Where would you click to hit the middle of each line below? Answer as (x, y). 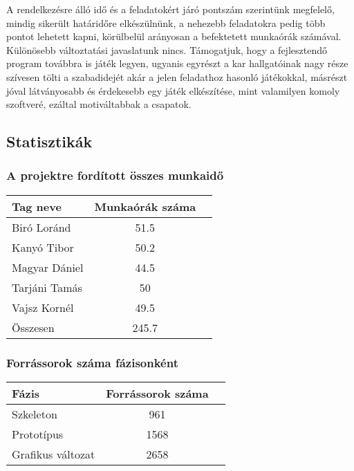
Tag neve (37, 206)
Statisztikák (49, 141)
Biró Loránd (41, 227)
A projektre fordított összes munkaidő (115, 175)
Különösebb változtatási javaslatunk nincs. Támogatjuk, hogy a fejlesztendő (167, 49)
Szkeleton (35, 414)
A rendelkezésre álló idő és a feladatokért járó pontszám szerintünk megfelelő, (170, 9)
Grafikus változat (54, 454)
